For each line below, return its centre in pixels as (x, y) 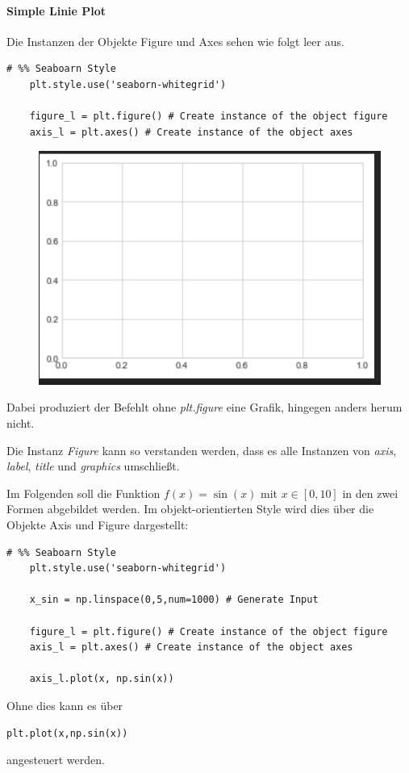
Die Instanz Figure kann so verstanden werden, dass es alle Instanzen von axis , (202, 450)
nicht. (21, 423)
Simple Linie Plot (56, 10)
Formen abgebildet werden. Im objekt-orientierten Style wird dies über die (190, 509)
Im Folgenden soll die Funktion (83, 493)
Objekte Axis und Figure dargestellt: (98, 524)
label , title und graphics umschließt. (93, 466)
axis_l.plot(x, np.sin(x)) (102, 679)
